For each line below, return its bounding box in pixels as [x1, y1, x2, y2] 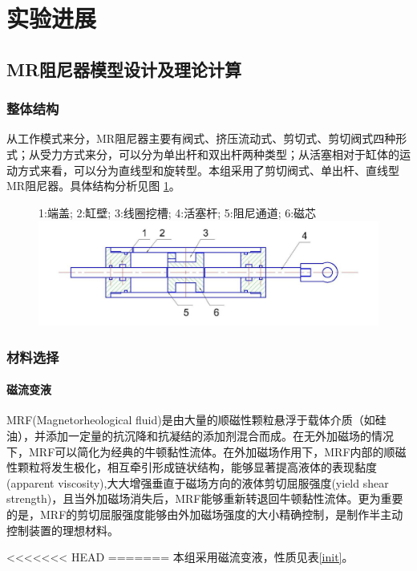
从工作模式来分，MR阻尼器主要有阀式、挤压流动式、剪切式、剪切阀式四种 [6, 130, 396, 147]
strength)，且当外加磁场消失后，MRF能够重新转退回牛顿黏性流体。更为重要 [6, 490, 403, 507]
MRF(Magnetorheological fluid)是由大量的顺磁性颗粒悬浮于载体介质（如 [6, 411, 375, 428]
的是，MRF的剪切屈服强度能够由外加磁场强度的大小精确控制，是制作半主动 [6, 505, 403, 522]
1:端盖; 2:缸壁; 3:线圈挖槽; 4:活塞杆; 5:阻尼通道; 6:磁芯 [38, 204, 317, 221]
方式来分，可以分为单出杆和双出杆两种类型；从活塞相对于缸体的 [62, 145, 399, 162]
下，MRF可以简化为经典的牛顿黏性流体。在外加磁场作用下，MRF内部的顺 [6, 443, 395, 460]
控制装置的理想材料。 [6, 521, 119, 538]
